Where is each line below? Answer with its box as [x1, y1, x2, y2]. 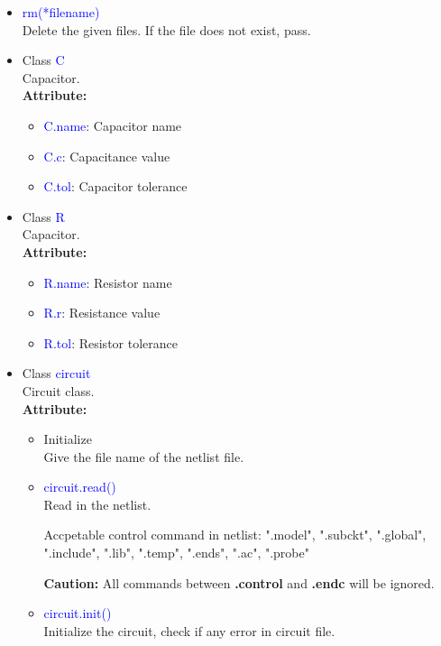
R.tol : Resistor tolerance [43, 333, 178, 352]
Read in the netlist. [43, 494, 152, 513]
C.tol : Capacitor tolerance [43, 177, 188, 196]
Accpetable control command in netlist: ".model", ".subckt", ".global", [43, 525, 427, 544]
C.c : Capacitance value [43, 146, 170, 165]
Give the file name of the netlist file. [43, 447, 244, 466]
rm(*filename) [22, 3, 100, 21]
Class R [22, 207, 65, 226]
